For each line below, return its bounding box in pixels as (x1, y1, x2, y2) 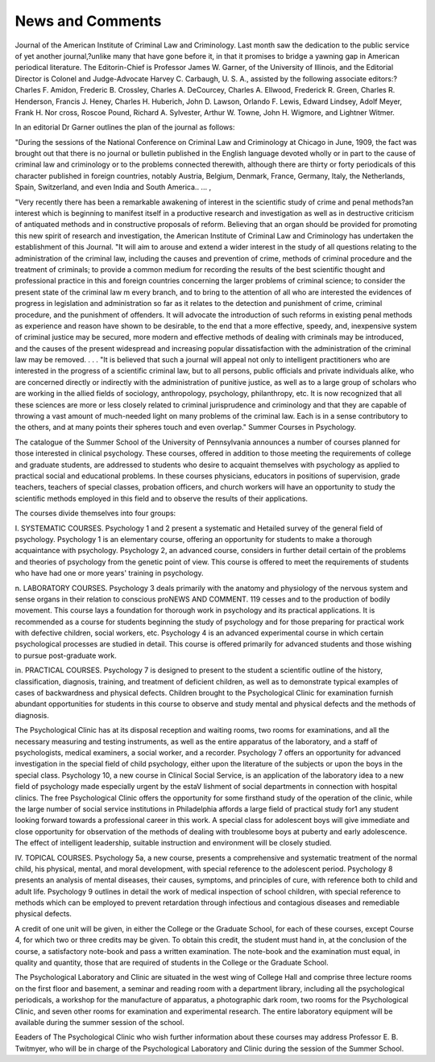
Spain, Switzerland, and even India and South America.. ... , (14, 182, 212, 192)
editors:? (367, 73, 398, 84)
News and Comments (14, 12, 162, 30)
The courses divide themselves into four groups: (14, 508, 176, 519)
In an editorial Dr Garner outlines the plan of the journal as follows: (14, 122, 235, 132)
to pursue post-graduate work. (14, 651, 117, 660)
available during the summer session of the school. (14, 1017, 184, 1027)
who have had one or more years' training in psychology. (14, 568, 205, 578)
